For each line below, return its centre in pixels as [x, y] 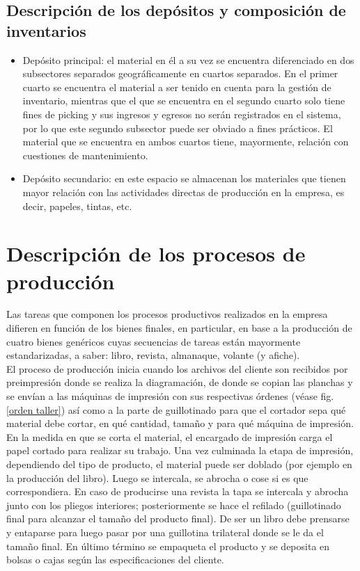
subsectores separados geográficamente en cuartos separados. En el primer [180, 73]
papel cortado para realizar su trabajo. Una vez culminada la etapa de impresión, [180, 450]
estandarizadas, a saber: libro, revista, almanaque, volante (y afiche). [153, 355]
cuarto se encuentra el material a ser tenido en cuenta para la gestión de [177, 87]
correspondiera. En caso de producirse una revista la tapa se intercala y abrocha [178, 491]
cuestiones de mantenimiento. [85, 155]
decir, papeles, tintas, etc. [77, 206]
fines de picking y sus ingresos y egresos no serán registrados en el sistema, [182, 114]
